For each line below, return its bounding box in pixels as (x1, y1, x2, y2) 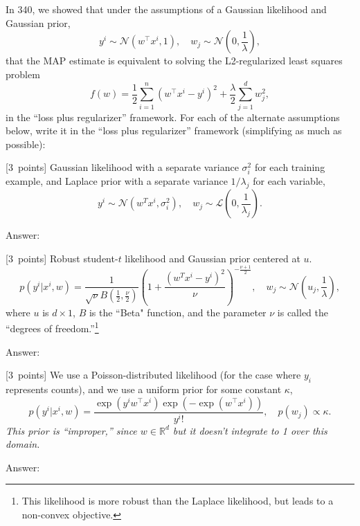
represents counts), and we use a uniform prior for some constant (6, 382, 282, 397)
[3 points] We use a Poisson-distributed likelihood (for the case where (6, 368, 301, 382)
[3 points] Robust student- (6, 251, 118, 265)
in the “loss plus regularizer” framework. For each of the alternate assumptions (6, 109, 340, 124)
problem (6, 66, 40, 81)
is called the (277, 305, 329, 319)
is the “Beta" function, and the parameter (89, 305, 267, 319)
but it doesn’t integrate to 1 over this (172, 423, 327, 437)
